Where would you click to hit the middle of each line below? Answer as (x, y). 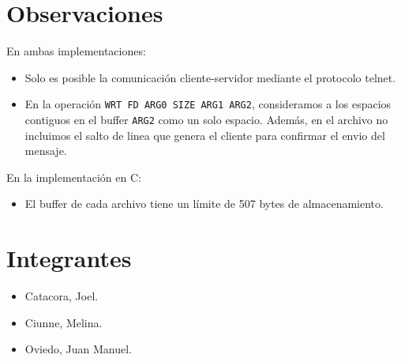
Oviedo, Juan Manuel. (78, 349)
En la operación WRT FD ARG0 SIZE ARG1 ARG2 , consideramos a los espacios (208, 104)
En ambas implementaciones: (76, 51)
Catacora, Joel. (62, 296)
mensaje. (46, 151)
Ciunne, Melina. (64, 322)
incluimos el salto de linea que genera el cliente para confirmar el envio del (205, 135)
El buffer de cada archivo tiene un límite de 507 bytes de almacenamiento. (204, 204)
